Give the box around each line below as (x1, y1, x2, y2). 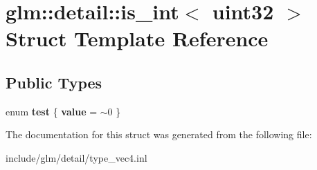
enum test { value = (6, 104, 98, 118)
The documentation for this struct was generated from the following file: (6, 127, 312, 142)
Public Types (6, 71, 102, 93)
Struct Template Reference (6, 24, 269, 53)
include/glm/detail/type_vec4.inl (6, 150, 147, 164)
